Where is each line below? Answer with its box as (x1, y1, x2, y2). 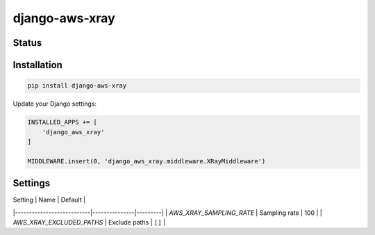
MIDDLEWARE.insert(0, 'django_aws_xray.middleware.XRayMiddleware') (27, 157, 266, 165)
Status (12, 37, 42, 49)
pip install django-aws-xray (27, 82, 127, 90)
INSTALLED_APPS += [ (27, 118, 97, 127)
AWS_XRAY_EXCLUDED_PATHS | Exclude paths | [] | (12, 218, 166, 226)
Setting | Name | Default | (12, 195, 86, 204)
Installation (12, 59, 62, 71)
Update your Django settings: (12, 99, 97, 108)
